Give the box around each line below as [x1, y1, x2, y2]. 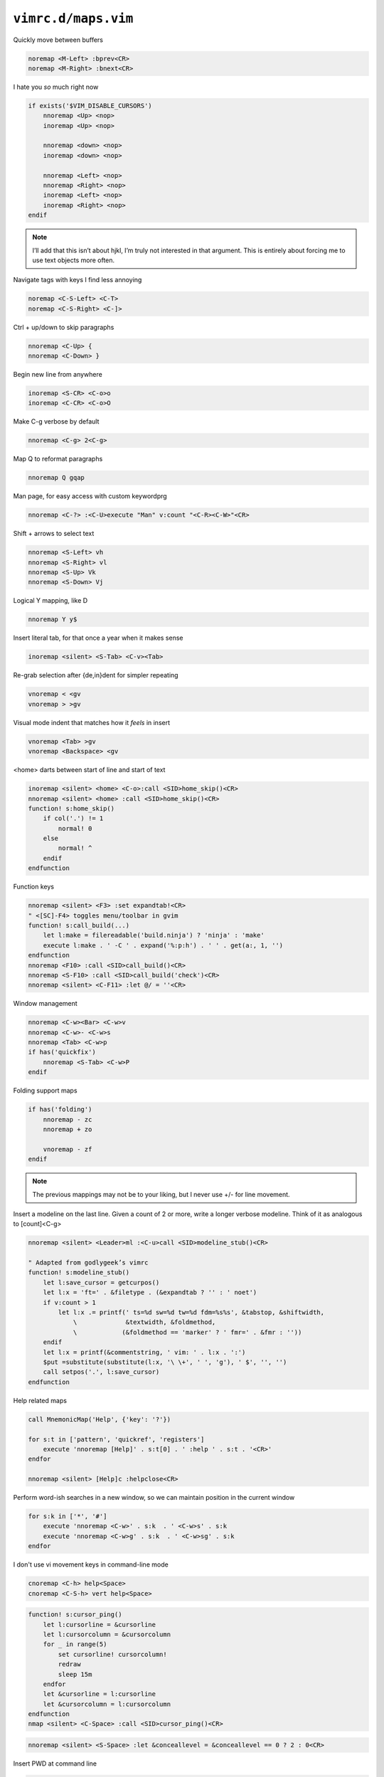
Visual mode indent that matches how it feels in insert [13, 718, 171, 726]
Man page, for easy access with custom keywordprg [13, 492, 167, 500]
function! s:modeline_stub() [28, 1269, 130, 1277]
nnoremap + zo [43, 1125, 92, 1133]
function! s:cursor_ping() [28, 1611, 122, 1618]
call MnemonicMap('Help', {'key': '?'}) [28, 1415, 171, 1423]
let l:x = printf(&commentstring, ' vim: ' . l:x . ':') [43, 1348, 246, 1356]
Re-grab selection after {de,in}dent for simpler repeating [13, 671, 178, 680]
